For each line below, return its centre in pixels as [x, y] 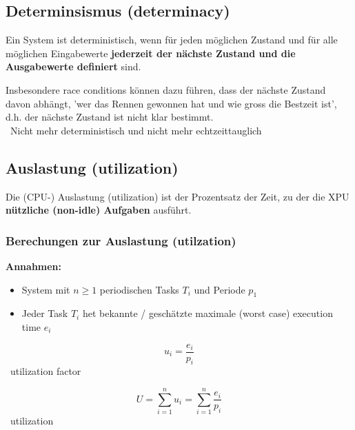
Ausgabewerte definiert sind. [73, 66]
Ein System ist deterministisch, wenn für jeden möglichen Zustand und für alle [172, 40]
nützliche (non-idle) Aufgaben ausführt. [99, 210]
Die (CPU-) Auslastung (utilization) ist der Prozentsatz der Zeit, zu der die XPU [177, 196]
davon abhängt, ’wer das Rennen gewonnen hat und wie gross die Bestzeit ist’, [171, 103]
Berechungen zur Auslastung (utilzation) [121, 240]
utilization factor [45, 371]
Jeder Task [45, 313]
